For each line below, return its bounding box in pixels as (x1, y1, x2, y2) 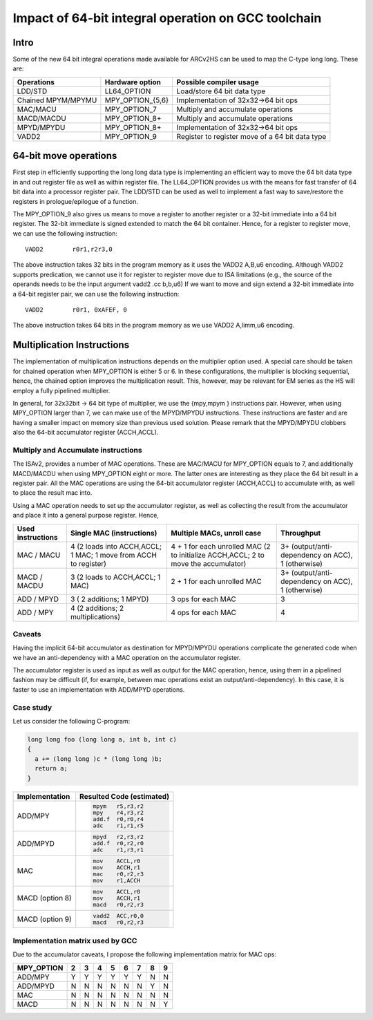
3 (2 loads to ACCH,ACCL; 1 (70, 572, 161, 582)
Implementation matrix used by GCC (12, 936, 137, 945)
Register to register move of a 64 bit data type (176, 131, 327, 141)
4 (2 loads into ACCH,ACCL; (70, 541, 162, 551)
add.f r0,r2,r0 (93, 840, 144, 847)
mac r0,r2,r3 (93, 871, 144, 878)
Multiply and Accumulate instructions (12, 445, 142, 455)
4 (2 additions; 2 (70, 603, 124, 613)
